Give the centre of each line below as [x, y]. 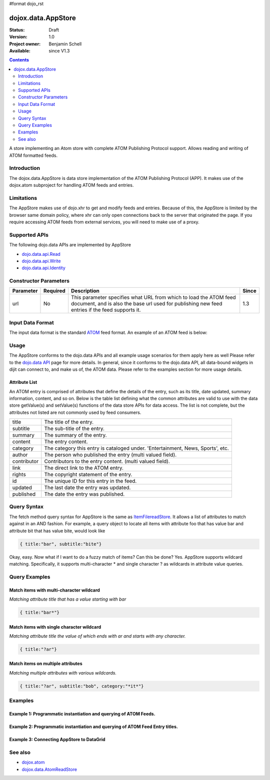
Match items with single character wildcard [55, 627]
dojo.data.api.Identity [44, 268]
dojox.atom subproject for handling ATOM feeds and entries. [71, 185]
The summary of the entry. [75, 435]
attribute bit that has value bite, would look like [57, 531]
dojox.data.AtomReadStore [49, 769]
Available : [20, 51]
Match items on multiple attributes [46, 664]
